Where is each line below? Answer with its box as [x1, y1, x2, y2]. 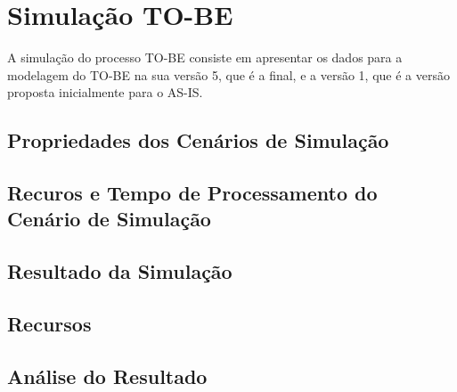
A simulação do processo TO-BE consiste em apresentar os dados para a [7, 48, 403, 67]
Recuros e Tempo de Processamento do [7, 179, 378, 207]
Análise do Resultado [7, 362, 208, 389]
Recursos [7, 310, 92, 338]
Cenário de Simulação [7, 205, 211, 233]
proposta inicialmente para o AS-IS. [7, 83, 203, 102]
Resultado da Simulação [7, 257, 233, 285]
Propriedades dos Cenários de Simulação [7, 127, 389, 154]
